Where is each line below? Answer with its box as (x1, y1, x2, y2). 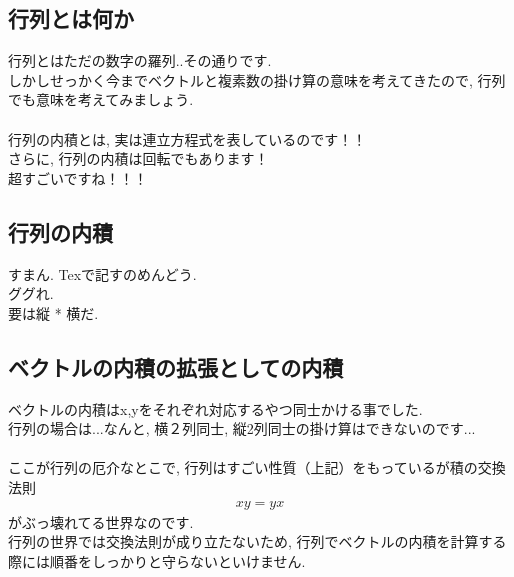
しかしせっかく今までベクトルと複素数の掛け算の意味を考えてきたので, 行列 (8, 69, 506, 90)
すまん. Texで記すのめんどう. (8, 263, 197, 284)
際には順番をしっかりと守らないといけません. (8, 550, 306, 571)
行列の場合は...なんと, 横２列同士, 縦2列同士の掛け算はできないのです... (8, 418, 476, 439)
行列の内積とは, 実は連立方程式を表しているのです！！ (8, 128, 367, 149)
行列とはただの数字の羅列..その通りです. (8, 50, 272, 71)
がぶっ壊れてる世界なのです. (8, 511, 194, 532)
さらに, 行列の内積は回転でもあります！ (8, 148, 269, 169)
